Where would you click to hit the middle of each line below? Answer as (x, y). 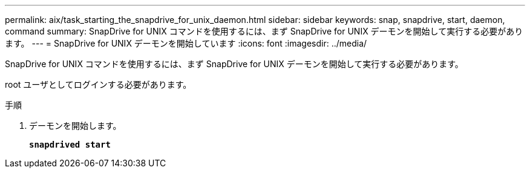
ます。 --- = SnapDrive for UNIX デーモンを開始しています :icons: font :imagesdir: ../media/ (186, 43)
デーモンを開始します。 (75, 126)
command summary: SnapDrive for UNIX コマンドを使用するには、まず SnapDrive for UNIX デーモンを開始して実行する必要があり (264, 31)
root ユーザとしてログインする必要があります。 (98, 84)
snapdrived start (70, 145)
